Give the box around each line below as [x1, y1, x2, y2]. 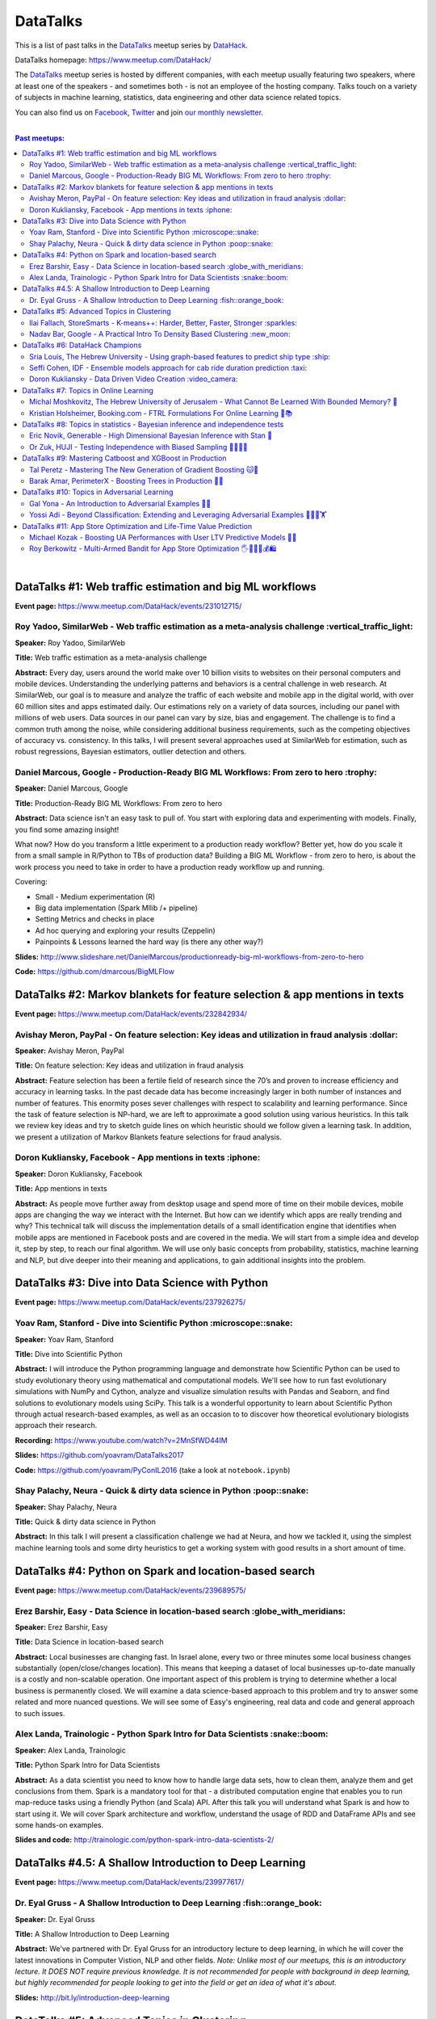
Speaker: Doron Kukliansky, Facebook [15, 1169, 143, 1178]
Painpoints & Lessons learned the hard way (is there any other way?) [35, 937, 264, 947]
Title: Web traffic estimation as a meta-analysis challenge [15, 653, 208, 662]
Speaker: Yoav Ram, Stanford [15, 1334, 115, 1344]
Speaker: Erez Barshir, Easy [15, 1622, 108, 1631]
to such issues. [15, 1708, 65, 1718]
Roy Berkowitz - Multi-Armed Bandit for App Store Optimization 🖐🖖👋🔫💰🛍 [29, 544, 277, 553]
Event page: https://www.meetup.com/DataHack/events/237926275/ [15, 1297, 246, 1308]
